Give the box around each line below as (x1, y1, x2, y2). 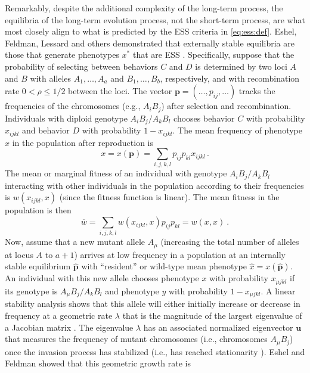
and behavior (21, 124, 70, 136)
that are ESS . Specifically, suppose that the (132, 48, 294, 61)
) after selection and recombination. (161, 100, 292, 112)
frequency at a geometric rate (5, 309, 113, 321)
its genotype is (5, 284, 58, 297)
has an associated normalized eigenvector (143, 321, 293, 333)
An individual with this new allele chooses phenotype (5, 272, 199, 284)
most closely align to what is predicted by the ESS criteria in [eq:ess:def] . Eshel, (5, 25, 297, 38)
